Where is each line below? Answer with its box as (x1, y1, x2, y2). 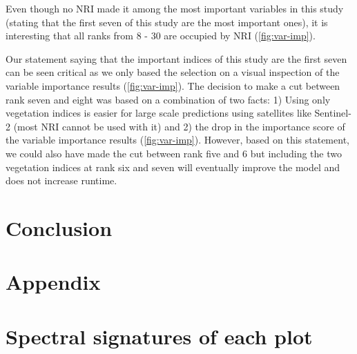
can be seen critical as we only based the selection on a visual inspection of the (6, 65, 340, 79)
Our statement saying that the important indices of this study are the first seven (6, 51, 347, 66)
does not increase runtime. (6, 173, 117, 188)
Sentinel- (314, 106, 351, 120)
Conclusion (6, 213, 113, 242)
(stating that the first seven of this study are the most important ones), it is (6, 14, 328, 29)
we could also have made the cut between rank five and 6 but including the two (6, 146, 342, 160)
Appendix (6, 268, 101, 296)
